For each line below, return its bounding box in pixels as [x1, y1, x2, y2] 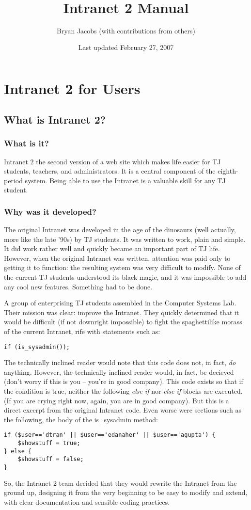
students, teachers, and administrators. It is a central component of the [4, 166, 216, 176]
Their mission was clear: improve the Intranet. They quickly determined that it [4, 307, 239, 317]
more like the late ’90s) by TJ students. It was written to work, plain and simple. [4, 234, 246, 244]
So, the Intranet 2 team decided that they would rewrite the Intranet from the [4, 478, 237, 488]
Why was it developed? [4, 205, 96, 217]
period [4, 175, 23, 185]
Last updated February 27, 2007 [78, 42, 174, 52]
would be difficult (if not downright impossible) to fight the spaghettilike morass [4, 317, 242, 327]
